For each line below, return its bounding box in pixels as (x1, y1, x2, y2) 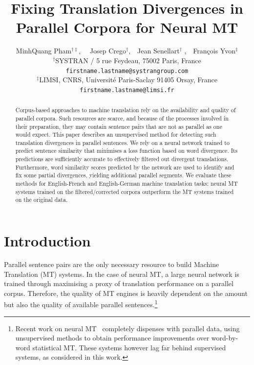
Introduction (4, 231, 91, 251)
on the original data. (15, 195, 68, 204)
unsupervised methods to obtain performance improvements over (15, 333, 210, 343)
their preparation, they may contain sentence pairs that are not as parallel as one (15, 122, 222, 130)
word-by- (211, 333, 238, 343)
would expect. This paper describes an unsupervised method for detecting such (15, 130, 216, 139)
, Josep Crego (79, 46, 127, 56)
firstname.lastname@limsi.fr (80, 86, 174, 94)
